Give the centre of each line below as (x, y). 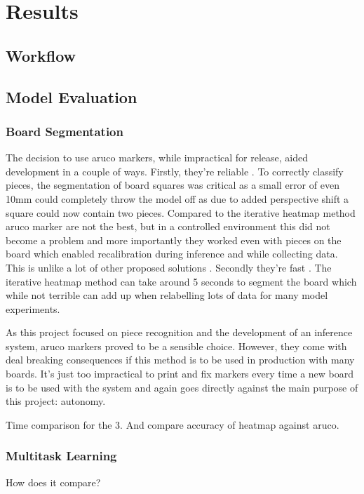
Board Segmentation (65, 131)
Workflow (41, 55)
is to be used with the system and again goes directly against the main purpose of (182, 387)
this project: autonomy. (56, 401)
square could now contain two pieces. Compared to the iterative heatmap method (181, 212)
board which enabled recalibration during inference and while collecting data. (172, 254)
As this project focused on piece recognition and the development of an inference (179, 332)
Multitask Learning (61, 456)
